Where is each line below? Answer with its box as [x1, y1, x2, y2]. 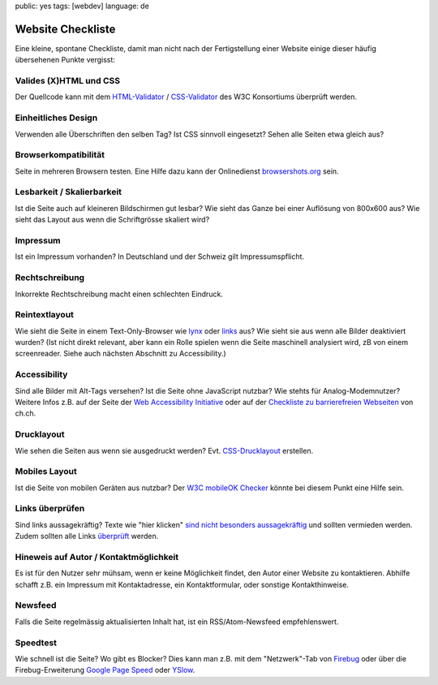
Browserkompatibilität [15, 149, 105, 161]
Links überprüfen [15, 503, 85, 515]
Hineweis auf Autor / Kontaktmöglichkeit [15, 551, 179, 562]
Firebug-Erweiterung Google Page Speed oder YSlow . [15, 666, 195, 675]
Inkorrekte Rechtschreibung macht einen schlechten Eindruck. [15, 289, 223, 299]
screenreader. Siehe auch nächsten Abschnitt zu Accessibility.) [15, 349, 226, 359]
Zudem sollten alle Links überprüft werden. [15, 532, 159, 541]
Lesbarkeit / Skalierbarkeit [15, 187, 122, 198]
